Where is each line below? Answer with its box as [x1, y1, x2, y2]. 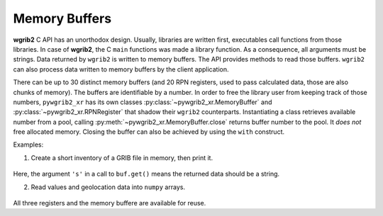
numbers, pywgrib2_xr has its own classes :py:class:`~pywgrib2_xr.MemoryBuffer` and [13, 98, 272, 106]
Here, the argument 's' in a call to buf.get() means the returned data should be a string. [13, 170, 280, 178]
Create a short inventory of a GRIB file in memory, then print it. [30, 153, 213, 162]
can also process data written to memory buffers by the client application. [13, 64, 230, 74]
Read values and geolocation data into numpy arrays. [30, 183, 186, 191]
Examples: [13, 140, 44, 149]
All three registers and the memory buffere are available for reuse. [13, 199, 206, 208]
